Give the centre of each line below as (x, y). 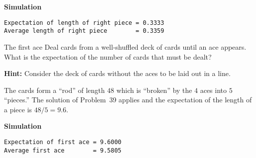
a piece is (18, 109)
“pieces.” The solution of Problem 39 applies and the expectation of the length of (128, 100)
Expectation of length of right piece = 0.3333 (84, 23)
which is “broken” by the (154, 90)
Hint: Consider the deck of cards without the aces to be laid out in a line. (117, 73)
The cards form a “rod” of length (54, 90)
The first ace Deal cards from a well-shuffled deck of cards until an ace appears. (125, 46)
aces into (213, 90)
